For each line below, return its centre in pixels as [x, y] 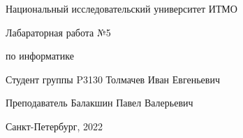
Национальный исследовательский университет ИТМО [121, 8]
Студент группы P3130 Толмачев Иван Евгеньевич [113, 79]
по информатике [40, 56]
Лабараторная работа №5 [58, 32]
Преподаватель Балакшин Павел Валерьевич [100, 103]
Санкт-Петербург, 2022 [54, 126]
